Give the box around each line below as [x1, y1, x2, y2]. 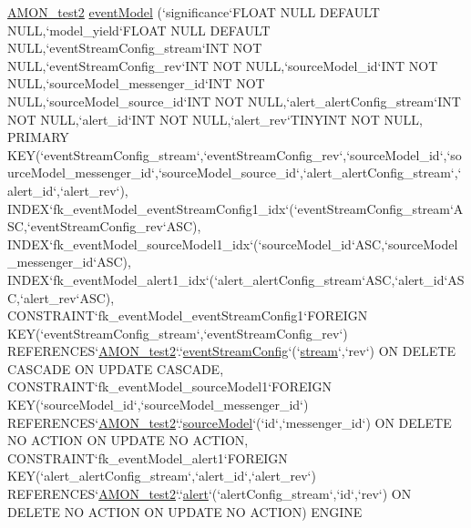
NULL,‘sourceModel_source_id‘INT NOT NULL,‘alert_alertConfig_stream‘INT [7, 91, 461, 110]
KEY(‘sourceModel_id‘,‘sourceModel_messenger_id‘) [7, 395, 309, 414]
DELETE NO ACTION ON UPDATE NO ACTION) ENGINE [7, 502, 363, 521]
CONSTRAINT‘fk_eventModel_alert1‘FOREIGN [7, 448, 288, 467]
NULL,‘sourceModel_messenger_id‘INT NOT [7, 74, 265, 93]
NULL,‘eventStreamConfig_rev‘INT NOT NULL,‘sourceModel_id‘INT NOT [7, 56, 438, 75]
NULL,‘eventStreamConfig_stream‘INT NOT [7, 38, 262, 57]
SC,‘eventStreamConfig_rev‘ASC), [7, 217, 201, 236]
